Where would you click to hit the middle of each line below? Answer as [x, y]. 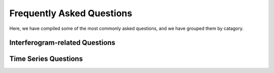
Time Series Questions [46, 59]
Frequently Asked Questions [71, 13]
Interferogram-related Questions [62, 43]
